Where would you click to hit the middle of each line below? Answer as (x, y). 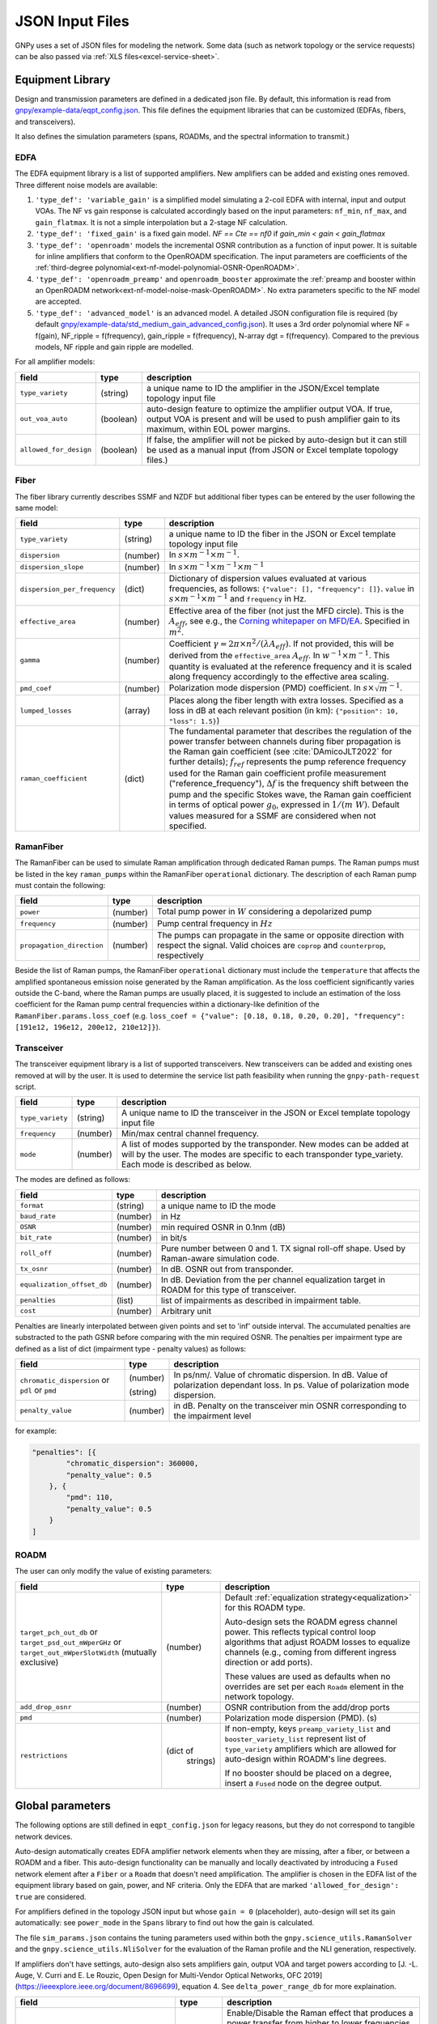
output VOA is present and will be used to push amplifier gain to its (274, 419)
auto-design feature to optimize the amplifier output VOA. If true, (269, 409)
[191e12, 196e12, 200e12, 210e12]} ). (88, 1027)
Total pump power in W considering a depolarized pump (264, 912)
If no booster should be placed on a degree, (308, 1773)
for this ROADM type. (265, 1607)
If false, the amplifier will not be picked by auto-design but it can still (277, 440)
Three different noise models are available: (86, 185)
